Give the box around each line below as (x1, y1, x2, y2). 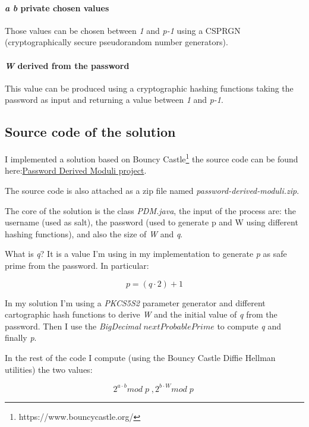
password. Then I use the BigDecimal (5, 319, 141, 332)
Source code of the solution (5, 123, 176, 141)
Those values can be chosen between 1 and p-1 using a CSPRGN (5, 24, 241, 36)
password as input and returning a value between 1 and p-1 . (5, 93, 223, 106)
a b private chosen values (5, 1, 109, 14)
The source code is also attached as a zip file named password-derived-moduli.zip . (5, 184, 299, 197)
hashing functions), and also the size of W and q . (5, 227, 183, 240)
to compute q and (217, 319, 281, 332)
